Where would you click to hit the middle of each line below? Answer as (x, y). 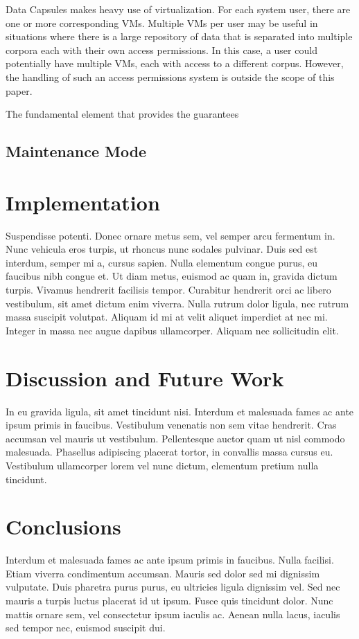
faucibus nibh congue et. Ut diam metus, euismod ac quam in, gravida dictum (172, 276)
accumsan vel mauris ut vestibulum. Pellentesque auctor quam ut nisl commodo (175, 438)
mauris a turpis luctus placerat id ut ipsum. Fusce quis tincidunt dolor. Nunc (169, 600)
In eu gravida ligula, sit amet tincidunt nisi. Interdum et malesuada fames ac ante (180, 411)
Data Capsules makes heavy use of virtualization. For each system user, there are (178, 9)
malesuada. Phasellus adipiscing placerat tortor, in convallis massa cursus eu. (169, 452)
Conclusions (63, 526)
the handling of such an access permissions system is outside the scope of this (170, 76)
